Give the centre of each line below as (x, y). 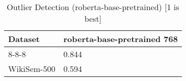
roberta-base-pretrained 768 (121, 39)
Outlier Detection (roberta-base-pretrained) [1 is (93, 7)
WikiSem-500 (32, 69)
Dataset (24, 39)
